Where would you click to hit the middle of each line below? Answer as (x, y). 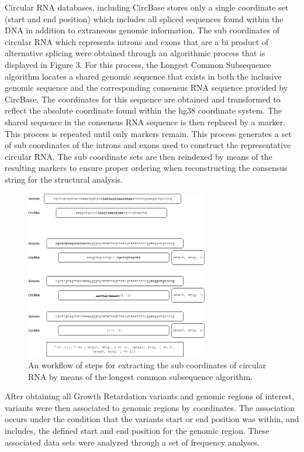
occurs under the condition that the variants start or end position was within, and (152, 419)
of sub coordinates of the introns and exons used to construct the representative (148, 145)
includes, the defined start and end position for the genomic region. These (137, 430)
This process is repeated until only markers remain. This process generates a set (148, 133)
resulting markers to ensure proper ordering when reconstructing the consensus (146, 168)
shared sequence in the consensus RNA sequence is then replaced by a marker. (145, 121)
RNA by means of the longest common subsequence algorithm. (140, 376)
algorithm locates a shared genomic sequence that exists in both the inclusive (143, 76)
